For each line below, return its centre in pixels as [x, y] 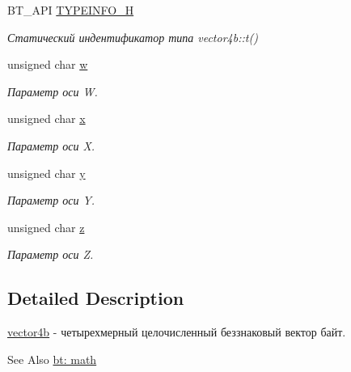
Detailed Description [96, 298]
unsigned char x [47, 118]
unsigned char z [46, 227]
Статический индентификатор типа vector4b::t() [133, 37]
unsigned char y [47, 173]
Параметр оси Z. [51, 254]
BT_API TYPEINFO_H [71, 10]
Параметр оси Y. [51, 200]
